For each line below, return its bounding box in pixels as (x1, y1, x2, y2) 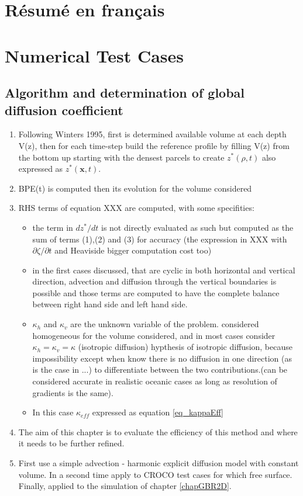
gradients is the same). (32, 386, 113, 398)
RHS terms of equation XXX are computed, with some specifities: (18, 202, 254, 214)
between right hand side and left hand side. (32, 298, 188, 310)
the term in (32, 221, 73, 233)
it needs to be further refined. (18, 437, 125, 449)
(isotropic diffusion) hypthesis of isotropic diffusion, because (78, 341, 292, 353)
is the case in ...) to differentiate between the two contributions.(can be (32, 363, 288, 376)
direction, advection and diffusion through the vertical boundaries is (32, 275, 277, 287)
